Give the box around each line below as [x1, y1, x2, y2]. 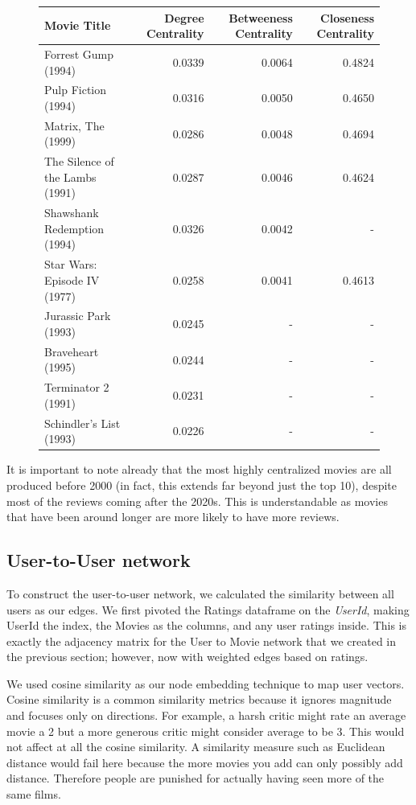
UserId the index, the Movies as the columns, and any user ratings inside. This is [6, 617, 407, 634]
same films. [6, 786, 61, 803]
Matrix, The [44, 117, 105, 133]
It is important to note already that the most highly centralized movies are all [6, 461, 392, 478]
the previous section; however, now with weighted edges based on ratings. [6, 648, 369, 665]
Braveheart [44, 343, 99, 359]
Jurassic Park [44, 307, 111, 324]
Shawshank [44, 204, 99, 221]
